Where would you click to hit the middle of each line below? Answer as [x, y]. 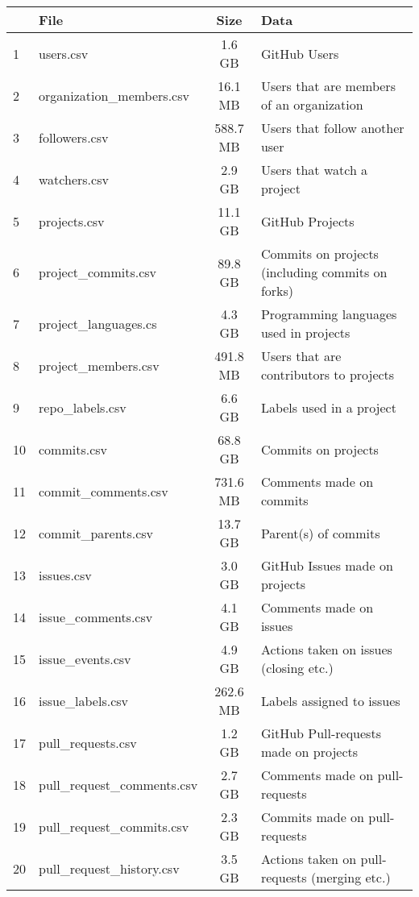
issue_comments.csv [96, 617]
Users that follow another [332, 128]
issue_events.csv [85, 658]
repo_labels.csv [83, 407]
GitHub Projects [307, 221]
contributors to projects [328, 374]
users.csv [64, 53]
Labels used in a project [328, 407]
